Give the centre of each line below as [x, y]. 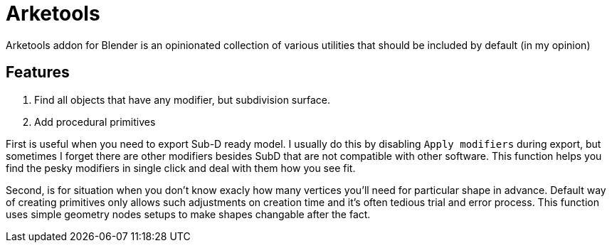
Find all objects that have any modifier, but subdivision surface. [183, 99]
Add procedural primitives [95, 122]
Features [38, 72]
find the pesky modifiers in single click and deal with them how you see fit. [181, 168]
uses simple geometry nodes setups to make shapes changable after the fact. [188, 214]
